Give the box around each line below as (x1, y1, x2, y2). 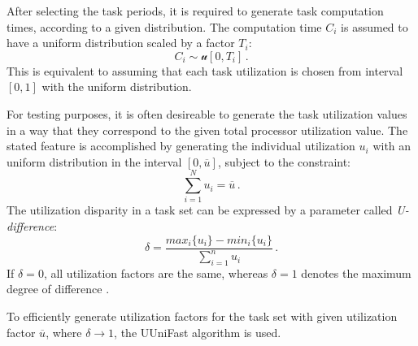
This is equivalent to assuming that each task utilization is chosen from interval (7, 62, 403, 79)
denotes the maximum (301, 264, 411, 281)
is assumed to (341, 18, 408, 35)
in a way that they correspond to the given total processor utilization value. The (7, 121, 408, 138)
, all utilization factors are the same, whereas (43, 264, 268, 281)
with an (372, 137, 411, 154)
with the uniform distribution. (41, 78, 192, 95)
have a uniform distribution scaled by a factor (7, 34, 235, 51)
